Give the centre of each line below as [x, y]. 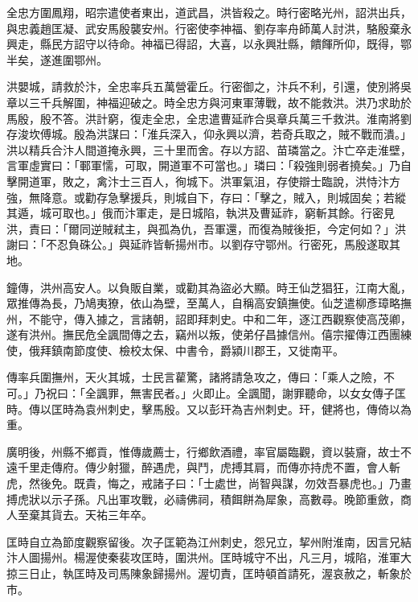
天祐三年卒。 [119, 515]
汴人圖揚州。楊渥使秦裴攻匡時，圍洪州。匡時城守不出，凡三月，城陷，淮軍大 [209, 557]
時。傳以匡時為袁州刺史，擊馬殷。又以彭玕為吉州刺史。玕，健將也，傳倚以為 [209, 408]
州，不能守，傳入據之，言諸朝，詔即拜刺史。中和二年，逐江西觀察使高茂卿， [209, 318]
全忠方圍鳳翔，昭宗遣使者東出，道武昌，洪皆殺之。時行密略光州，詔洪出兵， [209, 12]
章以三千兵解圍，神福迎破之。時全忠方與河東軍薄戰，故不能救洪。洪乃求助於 [209, 102]
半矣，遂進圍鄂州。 [57, 59]
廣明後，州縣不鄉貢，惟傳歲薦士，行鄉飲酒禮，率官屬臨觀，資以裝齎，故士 [203, 451]
